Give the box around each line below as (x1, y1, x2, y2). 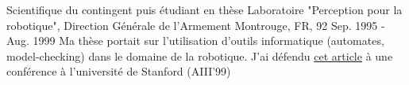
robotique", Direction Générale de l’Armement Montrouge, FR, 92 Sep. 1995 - (6, 17, 385, 33)
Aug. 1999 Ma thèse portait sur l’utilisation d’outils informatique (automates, (6, 32, 384, 49)
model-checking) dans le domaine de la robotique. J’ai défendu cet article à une (6, 47, 393, 64)
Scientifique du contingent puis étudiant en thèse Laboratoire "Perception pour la (6, 2, 403, 17)
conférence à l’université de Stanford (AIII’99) (6, 63, 231, 79)
